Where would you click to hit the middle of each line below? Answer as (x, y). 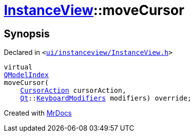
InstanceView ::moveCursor (94, 10)
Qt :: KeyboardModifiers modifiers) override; (106, 98)
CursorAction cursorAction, (73, 91)
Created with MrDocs (38, 113)
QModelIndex (26, 75)
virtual (18, 67)
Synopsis (27, 34)
